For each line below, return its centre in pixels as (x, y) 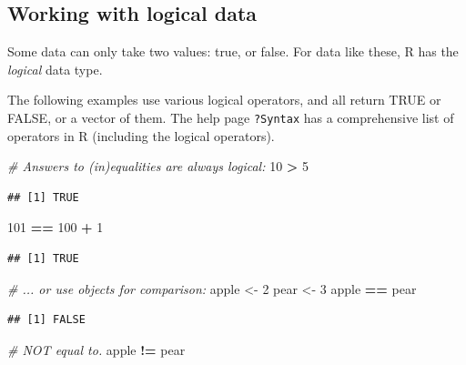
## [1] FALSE (46, 320)
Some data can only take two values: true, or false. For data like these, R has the (233, 51)
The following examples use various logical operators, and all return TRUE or (224, 100)
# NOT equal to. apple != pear (96, 349)
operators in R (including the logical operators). (141, 135)
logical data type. (55, 69)
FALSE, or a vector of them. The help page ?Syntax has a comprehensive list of (231, 117)
